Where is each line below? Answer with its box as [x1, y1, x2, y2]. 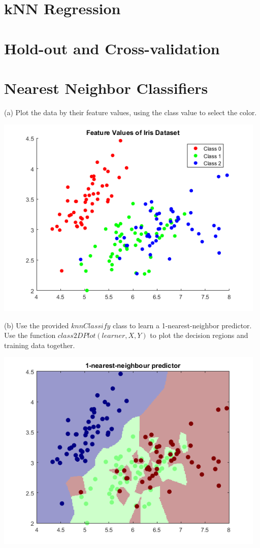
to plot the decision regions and [150, 330, 248, 340]
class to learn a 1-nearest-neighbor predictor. [113, 320, 252, 330]
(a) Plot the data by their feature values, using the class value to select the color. [4, 107, 257, 117]
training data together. [4, 339, 75, 350]
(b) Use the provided [4, 320, 69, 330]
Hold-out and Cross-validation [4, 38, 220, 58]
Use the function [4, 330, 56, 340]
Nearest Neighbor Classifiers [4, 77, 208, 98]
